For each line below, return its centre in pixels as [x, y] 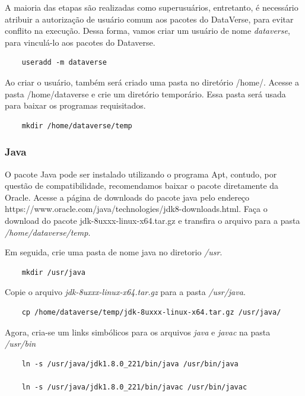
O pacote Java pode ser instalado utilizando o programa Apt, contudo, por [141, 174]
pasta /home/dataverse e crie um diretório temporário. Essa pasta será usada [145, 94]
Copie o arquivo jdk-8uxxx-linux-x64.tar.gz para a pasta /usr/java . [125, 292]
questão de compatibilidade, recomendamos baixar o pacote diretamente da [142, 186]
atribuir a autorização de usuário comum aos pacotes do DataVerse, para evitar [149, 19]
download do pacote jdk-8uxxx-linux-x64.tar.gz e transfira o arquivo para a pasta [152, 220]
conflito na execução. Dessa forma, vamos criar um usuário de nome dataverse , [147, 31]
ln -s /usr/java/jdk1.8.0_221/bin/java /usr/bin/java [130, 364]
